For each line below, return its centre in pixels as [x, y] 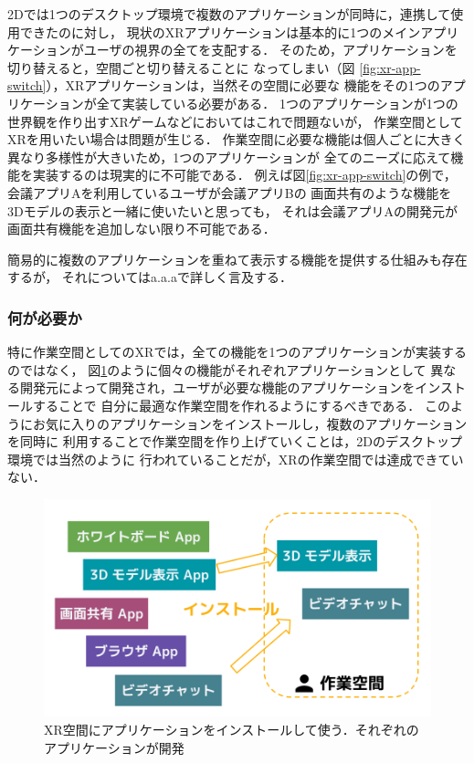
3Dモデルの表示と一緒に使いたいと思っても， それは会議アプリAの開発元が [232, 210]
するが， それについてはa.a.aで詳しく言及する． [150, 277]
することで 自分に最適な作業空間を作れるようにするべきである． [226, 405]
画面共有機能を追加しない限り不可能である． [142, 229]
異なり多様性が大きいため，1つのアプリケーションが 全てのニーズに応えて [229, 157]
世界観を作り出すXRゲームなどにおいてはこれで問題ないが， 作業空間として [235, 121]
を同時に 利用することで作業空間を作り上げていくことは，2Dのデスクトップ [235, 441]
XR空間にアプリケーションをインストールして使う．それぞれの [232, 729]
